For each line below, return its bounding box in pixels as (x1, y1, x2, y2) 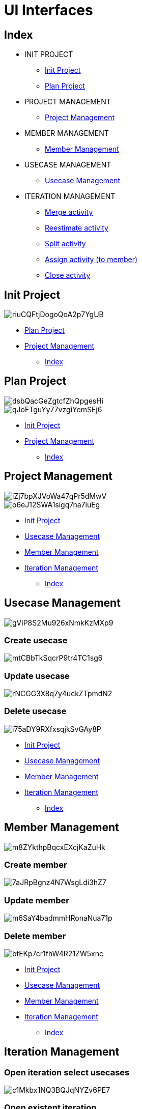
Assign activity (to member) (45, 255, 138, 264)
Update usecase (4, 670, 70, 681)
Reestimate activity (45, 223, 108, 233)
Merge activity (45, 208, 93, 217)
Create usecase (4, 635, 68, 645)
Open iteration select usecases (4, 1067, 130, 1077)
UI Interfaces (4, 2, 93, 19)
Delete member (4, 930, 66, 941)
